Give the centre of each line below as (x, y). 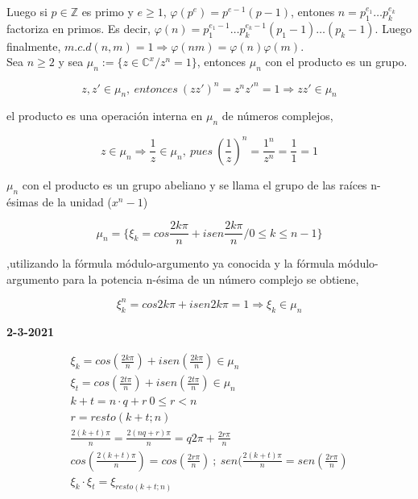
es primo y (108, 11)
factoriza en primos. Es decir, (79, 28)
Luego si (27, 11)
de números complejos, (277, 116)
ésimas (23, 201)
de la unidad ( (77, 201)
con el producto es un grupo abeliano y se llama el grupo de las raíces (195, 184)
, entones (313, 11)
